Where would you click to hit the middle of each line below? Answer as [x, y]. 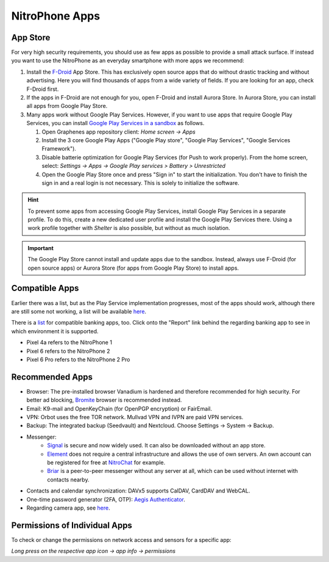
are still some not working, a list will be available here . [79, 311]
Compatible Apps [45, 288]
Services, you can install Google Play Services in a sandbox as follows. [115, 123]
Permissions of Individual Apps [72, 525]
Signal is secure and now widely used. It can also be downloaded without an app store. [156, 445]
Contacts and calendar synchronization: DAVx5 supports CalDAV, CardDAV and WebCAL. [138, 491]
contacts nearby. [68, 480]
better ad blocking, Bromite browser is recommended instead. [104, 400]
